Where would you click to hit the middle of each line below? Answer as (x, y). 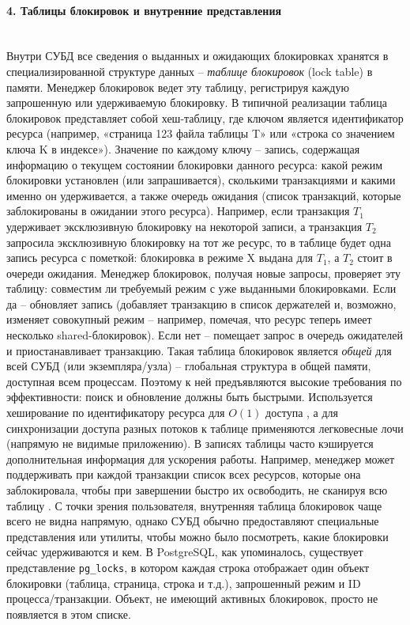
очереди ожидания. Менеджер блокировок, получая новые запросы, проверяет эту (203, 273)
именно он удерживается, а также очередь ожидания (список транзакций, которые (204, 195)
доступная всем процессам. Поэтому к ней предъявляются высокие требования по (204, 381)
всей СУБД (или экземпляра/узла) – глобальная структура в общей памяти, (189, 366)
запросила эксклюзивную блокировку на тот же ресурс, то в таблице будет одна (199, 242)
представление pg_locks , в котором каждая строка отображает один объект (188, 567)
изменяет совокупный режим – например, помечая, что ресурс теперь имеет (189, 319)
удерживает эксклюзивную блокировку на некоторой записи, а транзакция (184, 226)
